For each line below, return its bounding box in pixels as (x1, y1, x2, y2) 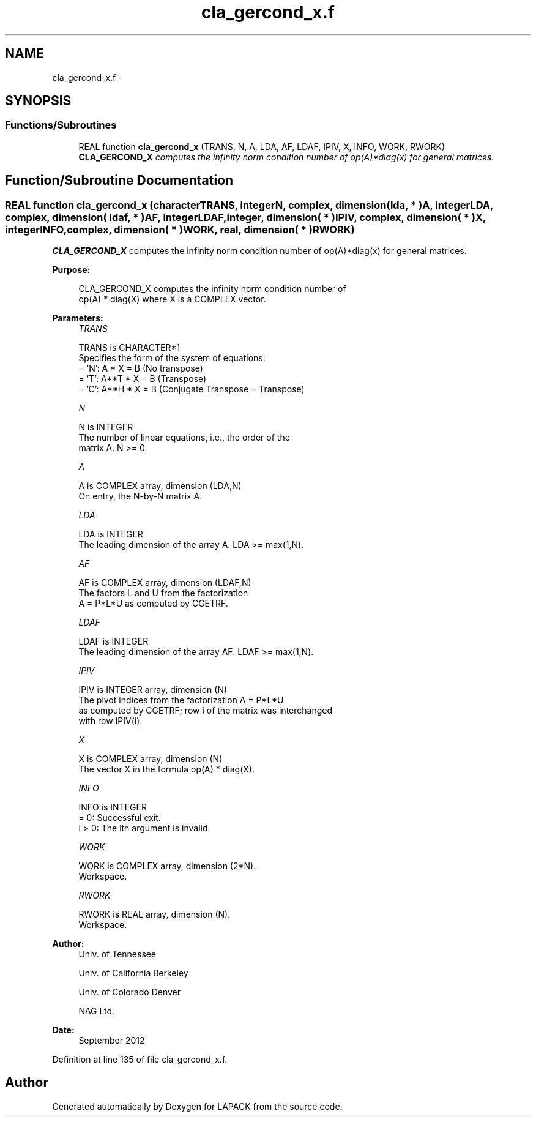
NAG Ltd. (78, 1006, 115, 1017)
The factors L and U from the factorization (78, 588, 248, 599)
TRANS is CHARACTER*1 (78, 342, 181, 353)
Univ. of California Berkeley (78, 968, 188, 979)
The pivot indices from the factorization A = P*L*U (78, 695, 284, 706)
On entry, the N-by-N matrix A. (78, 491, 203, 502)
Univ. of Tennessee (78, 949, 157, 960)
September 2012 (78, 1035, 145, 1046)
